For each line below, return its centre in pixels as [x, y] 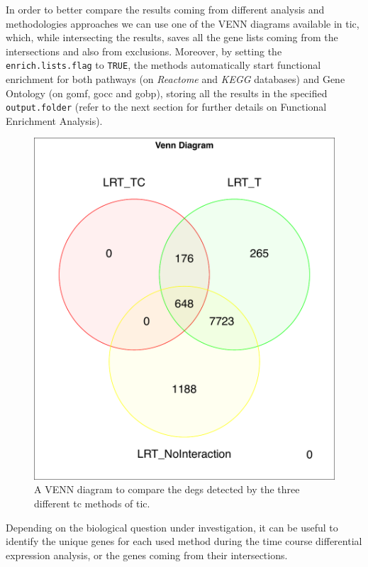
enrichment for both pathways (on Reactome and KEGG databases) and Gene [175, 79]
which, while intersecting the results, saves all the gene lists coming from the [172, 37]
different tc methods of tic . [92, 503]
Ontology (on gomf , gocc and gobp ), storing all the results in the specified [167, 93]
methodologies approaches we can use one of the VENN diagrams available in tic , [183, 23]
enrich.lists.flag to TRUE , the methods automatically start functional [163, 65]
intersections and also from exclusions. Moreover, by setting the [144, 51]
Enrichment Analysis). [54, 120]
